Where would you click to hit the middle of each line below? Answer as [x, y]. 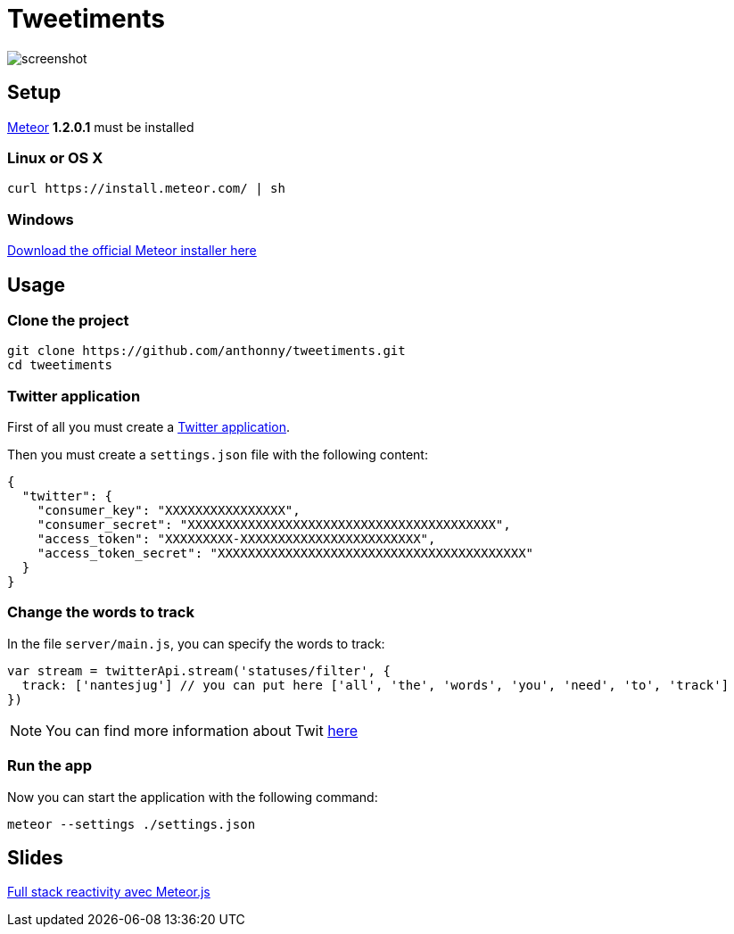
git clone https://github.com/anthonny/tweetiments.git [206, 351]
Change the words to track [101, 612]
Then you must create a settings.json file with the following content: [218, 455]
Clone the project [68, 320]
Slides [35, 857]
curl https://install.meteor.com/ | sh [146, 189]
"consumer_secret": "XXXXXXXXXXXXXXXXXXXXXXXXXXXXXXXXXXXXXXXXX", [274, 525]
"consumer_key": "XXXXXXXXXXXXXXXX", [169, 511]
